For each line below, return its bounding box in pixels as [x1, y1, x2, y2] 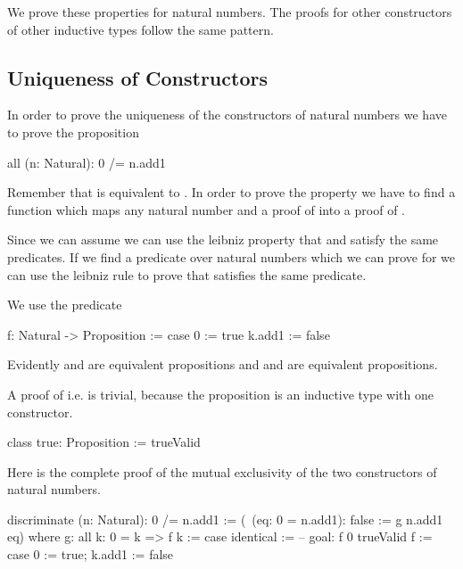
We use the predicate [7, 295, 122, 314]
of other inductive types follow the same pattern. [7, 20, 274, 38]
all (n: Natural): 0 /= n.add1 [7, 153, 166, 171]
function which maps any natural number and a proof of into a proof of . [7, 200, 405, 219]
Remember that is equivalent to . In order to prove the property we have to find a [7, 183, 456, 202]
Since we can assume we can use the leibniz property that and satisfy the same [7, 230, 439, 249]
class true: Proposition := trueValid [7, 433, 201, 451]
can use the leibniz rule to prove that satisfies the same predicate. [7, 265, 367, 284]
